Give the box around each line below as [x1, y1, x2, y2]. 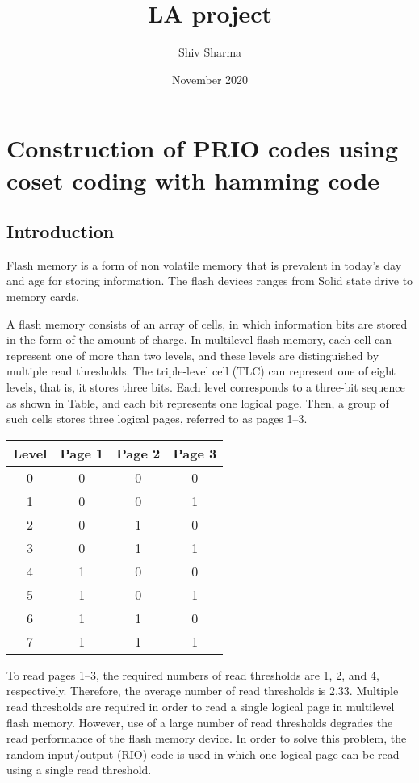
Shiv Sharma [178, 44, 242, 61]
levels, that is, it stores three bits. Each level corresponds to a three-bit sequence [6, 379, 405, 396]
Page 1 [60, 443, 104, 463]
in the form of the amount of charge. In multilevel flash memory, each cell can [6, 331, 392, 348]
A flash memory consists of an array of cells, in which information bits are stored [6, 315, 408, 332]
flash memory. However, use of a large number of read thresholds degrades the [6, 714, 393, 731]
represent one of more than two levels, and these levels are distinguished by [6, 346, 379, 363]
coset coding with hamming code [6, 163, 380, 196]
